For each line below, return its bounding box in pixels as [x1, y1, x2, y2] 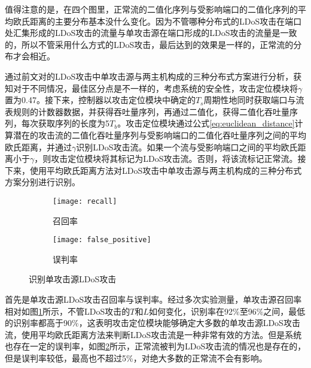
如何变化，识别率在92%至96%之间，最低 [148, 304, 306, 317]
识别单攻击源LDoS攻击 [29, 273, 117, 285]
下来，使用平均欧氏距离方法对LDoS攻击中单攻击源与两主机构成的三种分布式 [5, 164, 302, 176]
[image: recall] [53, 197, 117, 206]
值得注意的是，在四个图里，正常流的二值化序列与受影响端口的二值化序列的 [5, 3, 298, 15]
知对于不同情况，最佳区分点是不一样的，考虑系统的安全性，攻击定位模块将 [5, 82, 298, 94]
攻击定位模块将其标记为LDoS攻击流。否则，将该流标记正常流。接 [51, 152, 306, 165]
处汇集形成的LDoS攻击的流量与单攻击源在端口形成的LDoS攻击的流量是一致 [5, 26, 297, 39]
